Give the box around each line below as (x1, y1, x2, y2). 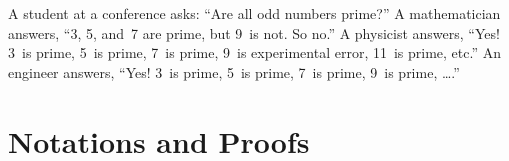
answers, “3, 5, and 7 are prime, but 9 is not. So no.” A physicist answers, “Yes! (8, 22, 500, 43)
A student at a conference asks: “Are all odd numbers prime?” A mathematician (8, 3, 501, 23)
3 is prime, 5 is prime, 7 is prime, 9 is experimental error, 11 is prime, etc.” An (8, 42, 501, 63)
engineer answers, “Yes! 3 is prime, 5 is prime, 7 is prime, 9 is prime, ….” (8, 61, 460, 82)
